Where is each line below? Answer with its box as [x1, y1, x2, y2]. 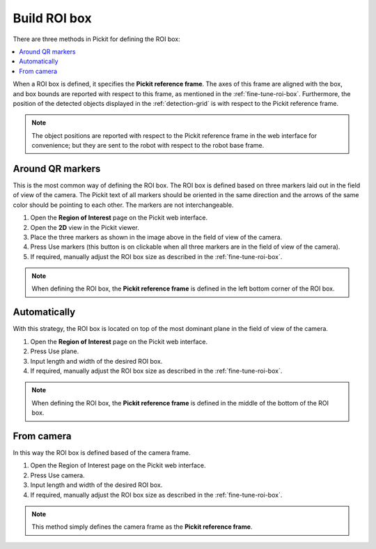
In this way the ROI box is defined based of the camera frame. [13, 449, 191, 457]
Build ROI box [13, 10, 92, 26]
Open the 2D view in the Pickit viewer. [30, 223, 139, 231]
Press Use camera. [30, 471, 85, 479]
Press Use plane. [30, 347, 79, 355]
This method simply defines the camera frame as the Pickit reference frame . [31, 523, 253, 531]
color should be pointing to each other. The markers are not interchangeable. [13, 201, 234, 209]
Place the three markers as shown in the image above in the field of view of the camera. [30, 233, 283, 241]
